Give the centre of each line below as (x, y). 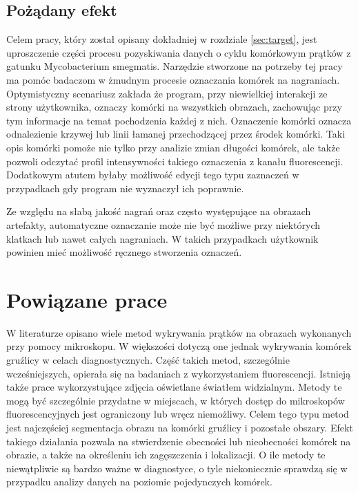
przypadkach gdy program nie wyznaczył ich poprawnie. (125, 188)
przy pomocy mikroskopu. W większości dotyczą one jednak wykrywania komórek (179, 346)
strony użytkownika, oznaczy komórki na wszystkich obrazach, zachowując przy (174, 107)
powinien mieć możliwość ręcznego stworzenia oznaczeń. (124, 252)
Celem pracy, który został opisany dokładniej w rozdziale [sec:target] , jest (162, 39)
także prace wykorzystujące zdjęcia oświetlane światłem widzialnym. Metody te (174, 387)
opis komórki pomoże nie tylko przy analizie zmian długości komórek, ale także (173, 147)
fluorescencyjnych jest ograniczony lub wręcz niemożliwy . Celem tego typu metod (178, 414)
